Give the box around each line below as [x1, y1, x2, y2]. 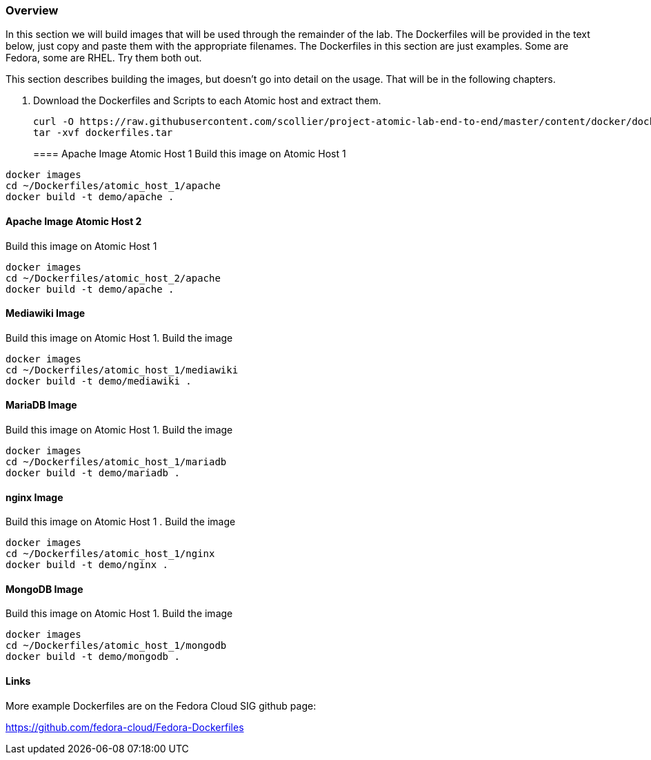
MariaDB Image [6, 399, 77, 411]
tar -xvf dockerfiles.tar [33, 127, 173, 139]
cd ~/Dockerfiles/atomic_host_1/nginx [6, 548, 215, 560]
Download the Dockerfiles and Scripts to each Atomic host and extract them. [33, 95, 381, 107]
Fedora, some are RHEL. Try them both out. [6, 52, 202, 64]
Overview [6, 3, 59, 17]
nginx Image [6, 491, 63, 503]
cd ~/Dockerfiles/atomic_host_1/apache [6, 180, 221, 192]
